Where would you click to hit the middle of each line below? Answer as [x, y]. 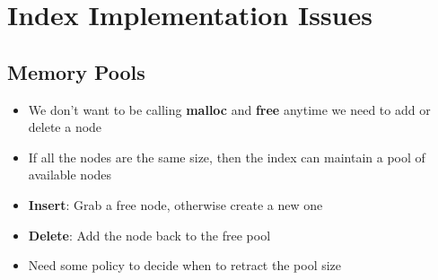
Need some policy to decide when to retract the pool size [185, 265]
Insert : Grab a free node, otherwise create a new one [175, 204]
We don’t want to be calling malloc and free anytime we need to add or [229, 109]
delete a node [65, 127]
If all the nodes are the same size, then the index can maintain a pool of [227, 157]
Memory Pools [76, 71]
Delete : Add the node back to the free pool [149, 235]
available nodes [70, 175]
